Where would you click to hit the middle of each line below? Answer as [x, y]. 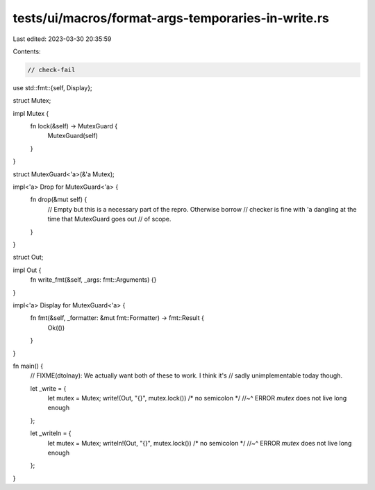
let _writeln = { [51, 433]
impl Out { [27, 270]
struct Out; [28, 257]
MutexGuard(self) [73, 136]
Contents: [27, 51]
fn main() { [28, 366]
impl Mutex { [31, 113]
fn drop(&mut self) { [59, 200]
